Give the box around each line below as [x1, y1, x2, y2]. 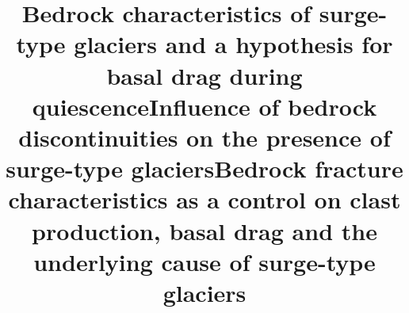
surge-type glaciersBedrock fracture [6, 152, 403, 185]
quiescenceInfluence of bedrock [32, 90, 377, 122]
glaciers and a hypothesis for [74, 28, 393, 60]
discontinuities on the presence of [18, 120, 391, 153]
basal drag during [106, 59, 303, 91]
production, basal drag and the [32, 214, 377, 246]
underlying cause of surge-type [33, 245, 376, 277]
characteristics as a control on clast [8, 183, 401, 216]
